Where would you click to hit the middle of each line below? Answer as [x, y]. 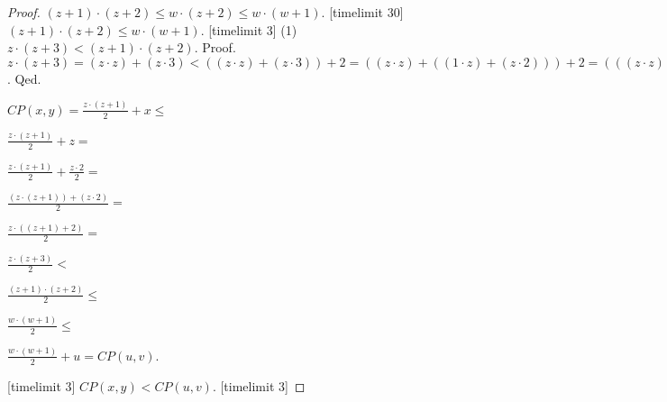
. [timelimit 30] [362, 12]
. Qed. [24, 78]
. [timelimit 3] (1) [249, 29]
